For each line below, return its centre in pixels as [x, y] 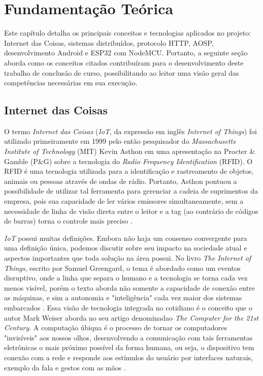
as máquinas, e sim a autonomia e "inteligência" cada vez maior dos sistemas [123, 297]
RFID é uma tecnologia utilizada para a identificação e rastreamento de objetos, [129, 171]
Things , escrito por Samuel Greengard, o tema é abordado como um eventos [122, 268]
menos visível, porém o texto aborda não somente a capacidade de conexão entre [129, 287]
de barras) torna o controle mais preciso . [68, 221]
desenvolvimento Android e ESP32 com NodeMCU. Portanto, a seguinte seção [126, 53]
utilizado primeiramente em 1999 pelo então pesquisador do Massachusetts [120, 141]
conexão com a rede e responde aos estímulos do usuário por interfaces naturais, [128, 357]
